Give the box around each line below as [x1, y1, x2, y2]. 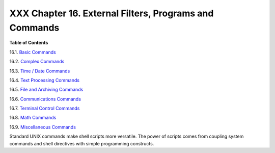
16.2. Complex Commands [9, 59, 65, 65]
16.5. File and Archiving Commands [9, 87, 84, 93]
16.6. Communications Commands [9, 96, 81, 102]
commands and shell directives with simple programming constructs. [9, 140, 154, 146]
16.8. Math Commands [9, 115, 57, 121]
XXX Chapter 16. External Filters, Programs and [9, 8, 214, 19]
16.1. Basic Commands [9, 49, 56, 55]
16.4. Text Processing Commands [9, 77, 80, 83]
